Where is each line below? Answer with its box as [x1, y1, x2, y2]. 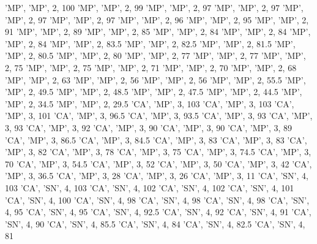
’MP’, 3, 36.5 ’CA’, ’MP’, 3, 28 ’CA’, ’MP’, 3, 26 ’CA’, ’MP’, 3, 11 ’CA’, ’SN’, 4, [5, 169, 308, 182]
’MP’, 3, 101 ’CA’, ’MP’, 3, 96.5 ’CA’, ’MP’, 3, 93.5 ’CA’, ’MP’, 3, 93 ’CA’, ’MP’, [5, 109, 313, 122]
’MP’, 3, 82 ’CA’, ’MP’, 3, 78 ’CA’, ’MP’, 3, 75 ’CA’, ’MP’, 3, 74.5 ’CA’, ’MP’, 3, [5, 145, 311, 158]
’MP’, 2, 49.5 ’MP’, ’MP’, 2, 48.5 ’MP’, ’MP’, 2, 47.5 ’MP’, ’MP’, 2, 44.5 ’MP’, [5, 85, 302, 98]
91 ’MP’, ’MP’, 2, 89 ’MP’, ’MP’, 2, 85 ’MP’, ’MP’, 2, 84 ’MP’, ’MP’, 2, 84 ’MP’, [5, 25, 311, 38]
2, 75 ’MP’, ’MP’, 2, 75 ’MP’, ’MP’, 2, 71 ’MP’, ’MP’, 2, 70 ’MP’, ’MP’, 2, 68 [5, 61, 297, 74]
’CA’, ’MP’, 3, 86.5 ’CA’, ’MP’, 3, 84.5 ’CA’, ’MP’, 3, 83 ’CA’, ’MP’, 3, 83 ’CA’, [5, 133, 307, 146]
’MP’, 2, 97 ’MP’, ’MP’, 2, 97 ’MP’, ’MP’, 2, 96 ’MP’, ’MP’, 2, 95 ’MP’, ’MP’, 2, [5, 13, 309, 26]
